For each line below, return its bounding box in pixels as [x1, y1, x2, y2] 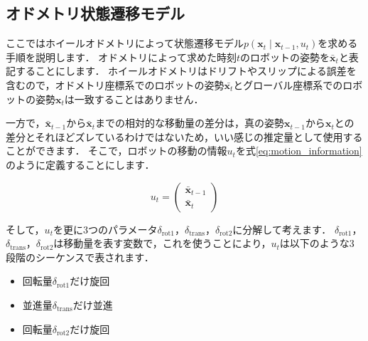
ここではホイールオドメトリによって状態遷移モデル [6, 36, 244, 51]
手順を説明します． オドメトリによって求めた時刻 [6, 49, 237, 64]
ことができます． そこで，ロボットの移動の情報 [6, 143, 227, 158]
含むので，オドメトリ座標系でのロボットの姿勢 [6, 77, 224, 92]
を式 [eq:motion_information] [235, 143, 362, 158]
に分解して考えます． [232, 221, 332, 236]
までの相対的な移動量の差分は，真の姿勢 [95, 115, 285, 130]
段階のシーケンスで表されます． [6, 249, 154, 264]
